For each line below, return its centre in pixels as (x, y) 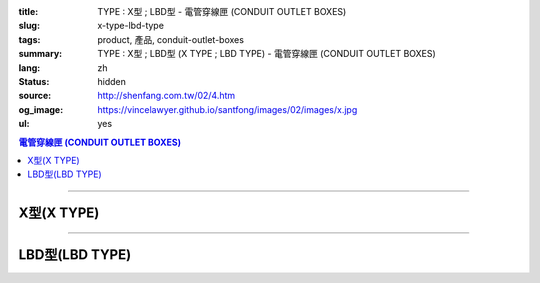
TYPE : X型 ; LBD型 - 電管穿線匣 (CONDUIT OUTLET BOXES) (222, 11)
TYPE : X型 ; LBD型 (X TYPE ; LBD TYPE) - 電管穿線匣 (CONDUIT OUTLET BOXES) (267, 54)
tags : (29, 39)
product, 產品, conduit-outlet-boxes (171, 39)
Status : (34, 81)
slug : (29, 26)
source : (35, 96)
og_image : (41, 109)
